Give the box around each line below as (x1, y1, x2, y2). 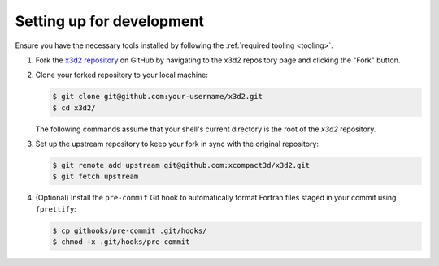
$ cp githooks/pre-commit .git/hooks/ (52, 225, 207, 235)
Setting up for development (15, 12, 205, 30)
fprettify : (35, 204, 76, 214)
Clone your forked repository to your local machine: (35, 70, 209, 80)
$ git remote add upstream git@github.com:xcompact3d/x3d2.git (52, 161, 311, 170)
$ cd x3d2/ (52, 103, 96, 113)
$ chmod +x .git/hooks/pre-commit (52, 238, 190, 247)
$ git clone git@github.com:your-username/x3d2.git (52, 92, 263, 101)
